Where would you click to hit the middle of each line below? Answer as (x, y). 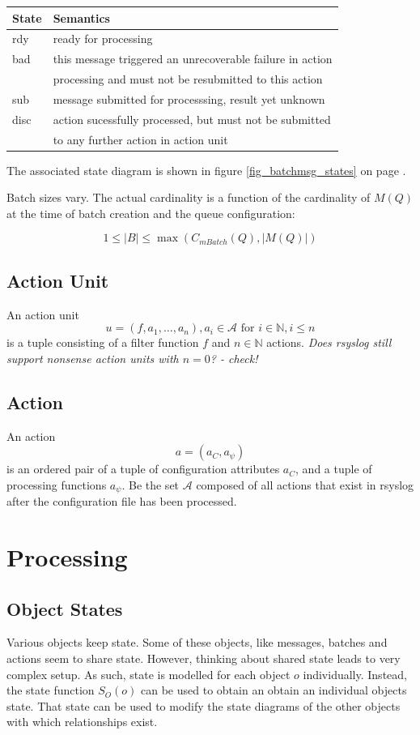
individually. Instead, (355, 674)
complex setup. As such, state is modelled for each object (148, 674)
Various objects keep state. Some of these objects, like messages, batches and (197, 642)
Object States (65, 608)
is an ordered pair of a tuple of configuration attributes (143, 469)
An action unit (43, 314)
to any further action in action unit (140, 139)
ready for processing (103, 38)
